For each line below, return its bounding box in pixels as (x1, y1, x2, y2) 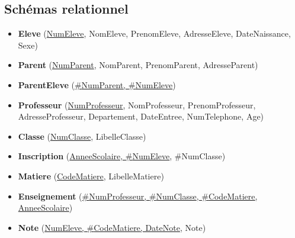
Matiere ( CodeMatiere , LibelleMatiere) (18, 169, 164, 182)
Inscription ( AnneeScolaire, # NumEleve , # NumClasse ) (18, 150, 226, 162)
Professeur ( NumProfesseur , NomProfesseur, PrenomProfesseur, (18, 98, 256, 111)
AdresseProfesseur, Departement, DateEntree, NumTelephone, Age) (18, 110, 264, 123)
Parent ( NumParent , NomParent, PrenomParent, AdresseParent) (18, 59, 258, 71)
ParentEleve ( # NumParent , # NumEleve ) (18, 78, 176, 91)
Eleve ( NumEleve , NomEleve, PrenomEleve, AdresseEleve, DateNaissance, (18, 27, 291, 40)
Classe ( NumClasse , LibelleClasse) (18, 130, 146, 142)
